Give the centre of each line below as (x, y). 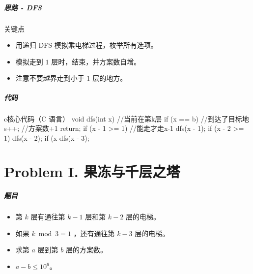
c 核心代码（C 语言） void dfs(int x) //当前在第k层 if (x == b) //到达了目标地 (126, 118)
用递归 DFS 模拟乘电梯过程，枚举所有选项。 (86, 45)
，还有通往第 (94, 233)
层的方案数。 (86, 250)
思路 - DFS (23, 7)
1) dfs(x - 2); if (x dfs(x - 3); (47, 137)
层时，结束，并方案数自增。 (96, 61)
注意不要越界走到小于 (50, 78)
